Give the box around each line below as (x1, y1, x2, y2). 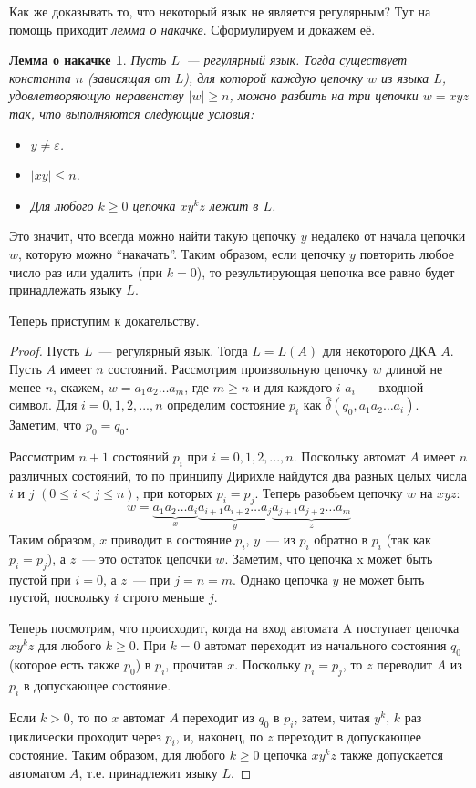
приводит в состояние (110, 529, 232, 548)
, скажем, (53, 377, 105, 396)
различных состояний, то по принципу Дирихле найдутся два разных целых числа (9, 465, 467, 484)
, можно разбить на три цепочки (229, 86, 419, 105)
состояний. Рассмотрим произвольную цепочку (108, 358, 368, 378)
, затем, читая (294, 707, 370, 726)
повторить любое (359, 244, 454, 263)
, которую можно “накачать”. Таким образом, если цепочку (18, 244, 346, 263)
